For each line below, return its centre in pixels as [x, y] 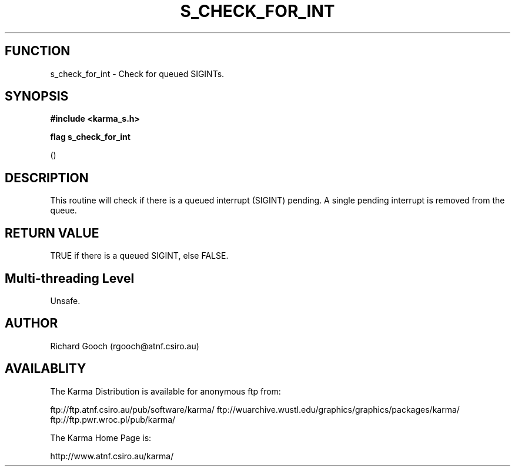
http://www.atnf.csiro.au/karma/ [112, 456]
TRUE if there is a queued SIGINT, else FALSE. [139, 256]
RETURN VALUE [52, 233]
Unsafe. [65, 300]
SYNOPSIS [37, 96]
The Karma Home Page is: [101, 437]
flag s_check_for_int [90, 137]
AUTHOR [31, 323]
